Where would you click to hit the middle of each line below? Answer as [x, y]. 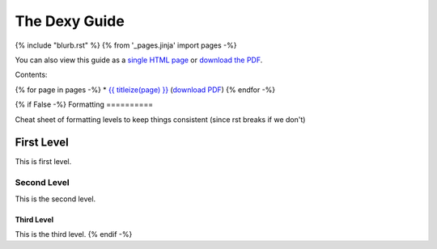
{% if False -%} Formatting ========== [84, 104]
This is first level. [43, 162]
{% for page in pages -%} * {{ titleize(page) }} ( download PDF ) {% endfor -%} [145, 90]
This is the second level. [55, 199]
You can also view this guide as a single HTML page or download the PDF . [139, 60]
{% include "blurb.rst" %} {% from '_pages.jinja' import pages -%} [126, 45]
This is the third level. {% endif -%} [74, 234]
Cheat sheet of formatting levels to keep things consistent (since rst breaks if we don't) [160, 119]
